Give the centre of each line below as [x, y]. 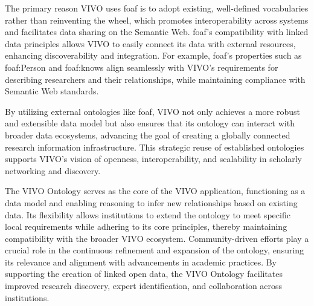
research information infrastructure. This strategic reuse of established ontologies [155, 147]
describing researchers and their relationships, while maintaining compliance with [155, 79]
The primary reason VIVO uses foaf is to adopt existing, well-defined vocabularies [157, 8]
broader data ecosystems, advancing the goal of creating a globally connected [148, 135]
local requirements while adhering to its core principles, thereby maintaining [146, 226]
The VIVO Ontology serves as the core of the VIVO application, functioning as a [155, 191]
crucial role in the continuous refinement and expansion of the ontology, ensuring [155, 250]
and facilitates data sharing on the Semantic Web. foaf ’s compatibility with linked [157, 32]
